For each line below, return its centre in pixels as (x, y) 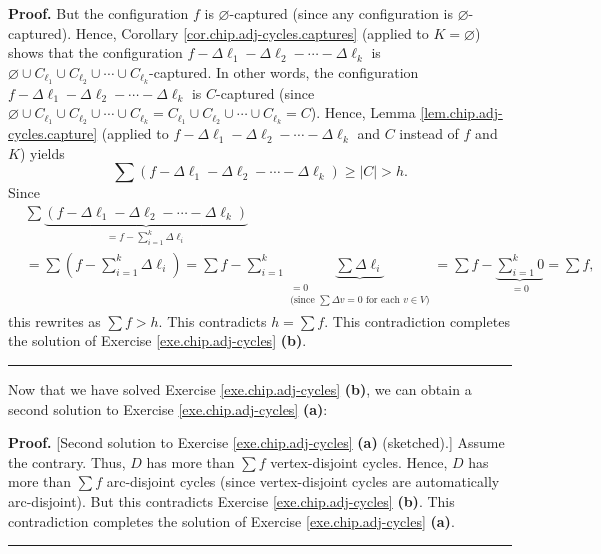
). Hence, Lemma (363, 112)
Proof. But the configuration (98, 13)
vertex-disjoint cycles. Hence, (359, 461)
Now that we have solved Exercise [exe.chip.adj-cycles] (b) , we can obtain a (240, 388)
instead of (429, 133)
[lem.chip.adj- (461, 112)
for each (382, 300)
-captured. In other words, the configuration (284, 71)
